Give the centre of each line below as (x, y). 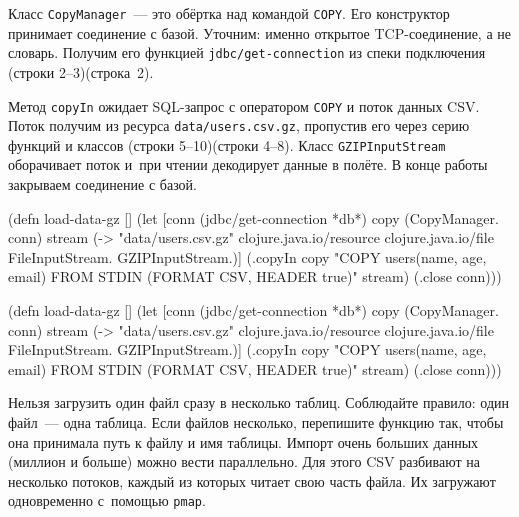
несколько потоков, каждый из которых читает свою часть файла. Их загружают (252, 480)
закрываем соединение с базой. (102, 184)
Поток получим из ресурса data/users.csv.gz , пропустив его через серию (239, 125)
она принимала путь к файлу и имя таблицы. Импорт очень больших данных (243, 441)
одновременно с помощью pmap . (107, 500)
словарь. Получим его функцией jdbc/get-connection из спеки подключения (247, 52)
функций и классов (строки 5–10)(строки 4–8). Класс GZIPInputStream (227, 144)
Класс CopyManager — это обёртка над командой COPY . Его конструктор (229, 13)
